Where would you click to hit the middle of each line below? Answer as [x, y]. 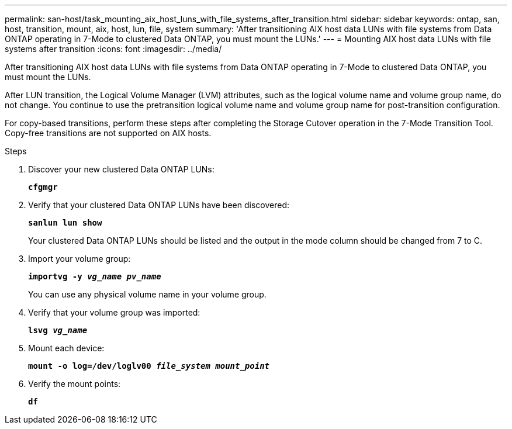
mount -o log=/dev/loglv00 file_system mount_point [149, 366]
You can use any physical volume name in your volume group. [147, 294]
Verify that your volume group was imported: [114, 312]
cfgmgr [43, 187]
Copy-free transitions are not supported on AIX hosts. [108, 133]
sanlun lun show [65, 223]
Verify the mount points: [75, 384]
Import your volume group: [79, 259]
